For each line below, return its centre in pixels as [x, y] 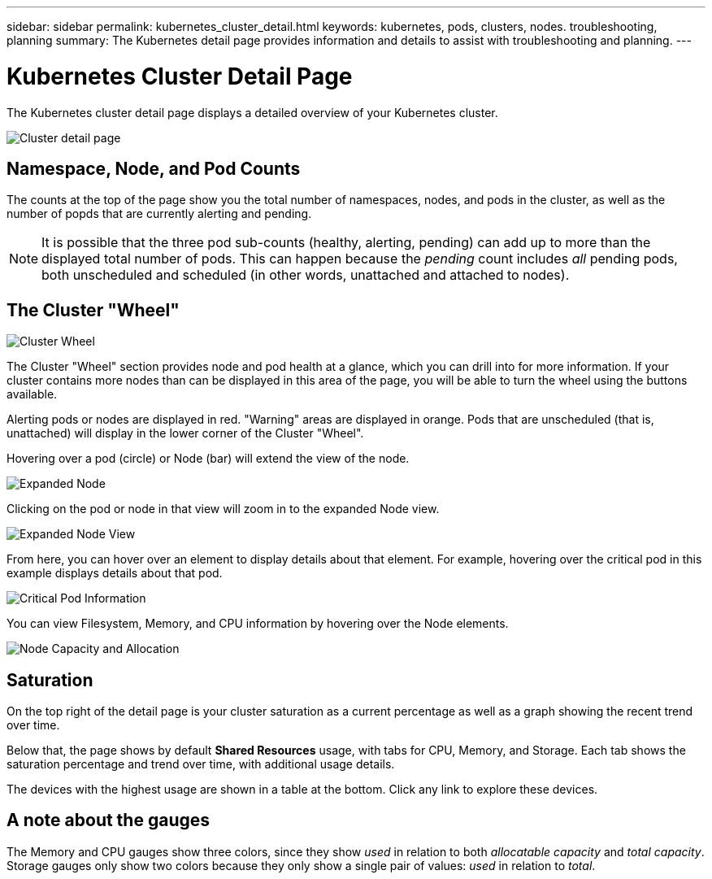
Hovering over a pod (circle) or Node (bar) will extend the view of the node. [208, 459]
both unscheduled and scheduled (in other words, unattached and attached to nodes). [306, 275]
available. [32, 394]
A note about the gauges [108, 820]
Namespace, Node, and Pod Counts [154, 168]
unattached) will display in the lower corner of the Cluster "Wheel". [185, 433]
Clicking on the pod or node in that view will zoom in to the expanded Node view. [223, 509]
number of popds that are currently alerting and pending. [159, 214]
